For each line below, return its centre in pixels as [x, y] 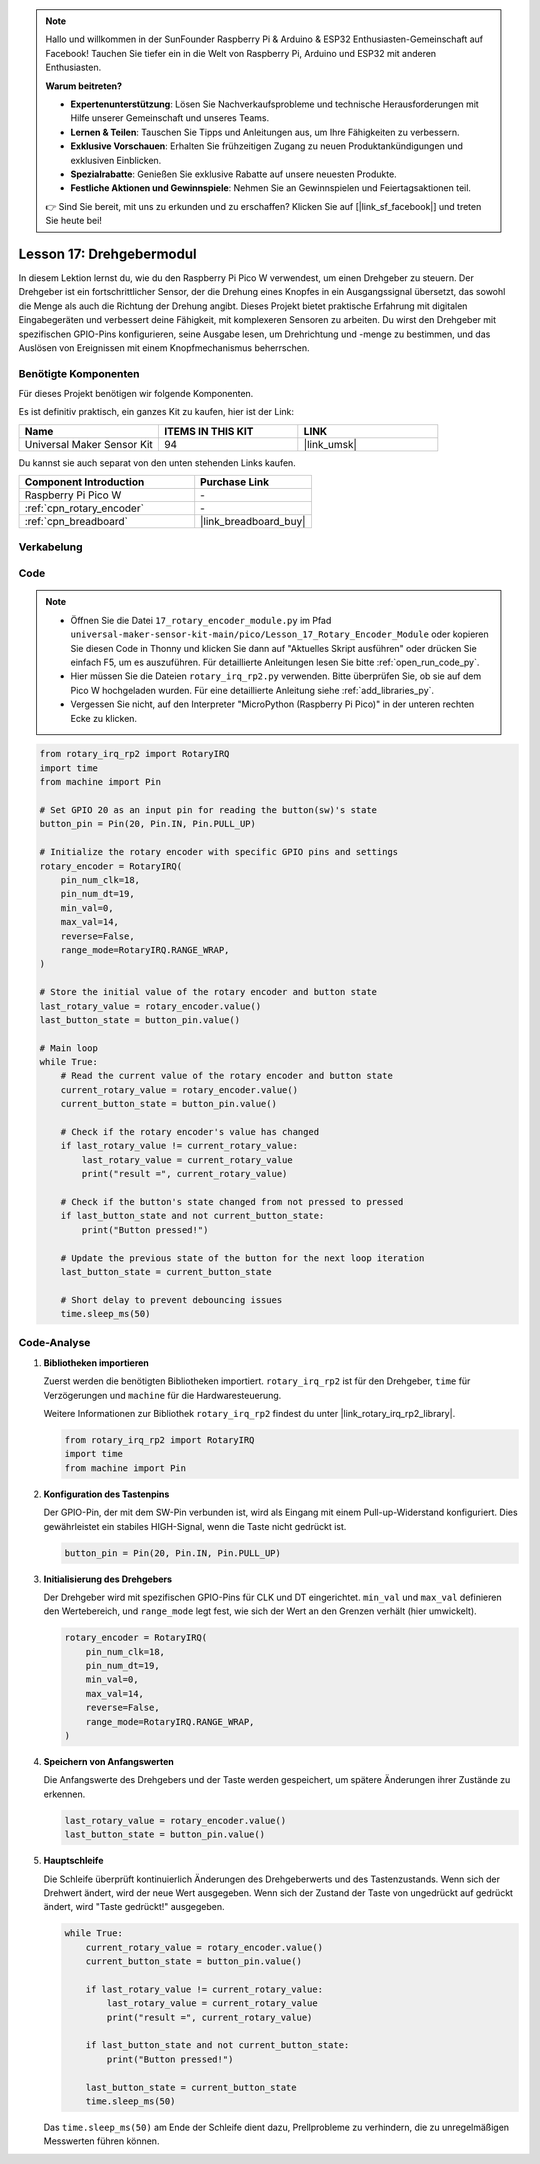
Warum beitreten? [84, 86]
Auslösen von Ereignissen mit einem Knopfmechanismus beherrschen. [164, 347]
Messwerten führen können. [101, 2141]
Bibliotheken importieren [96, 1362]
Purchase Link [235, 482]
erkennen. [64, 1794]
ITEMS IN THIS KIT [208, 431]
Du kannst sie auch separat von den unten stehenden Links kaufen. [157, 462]
